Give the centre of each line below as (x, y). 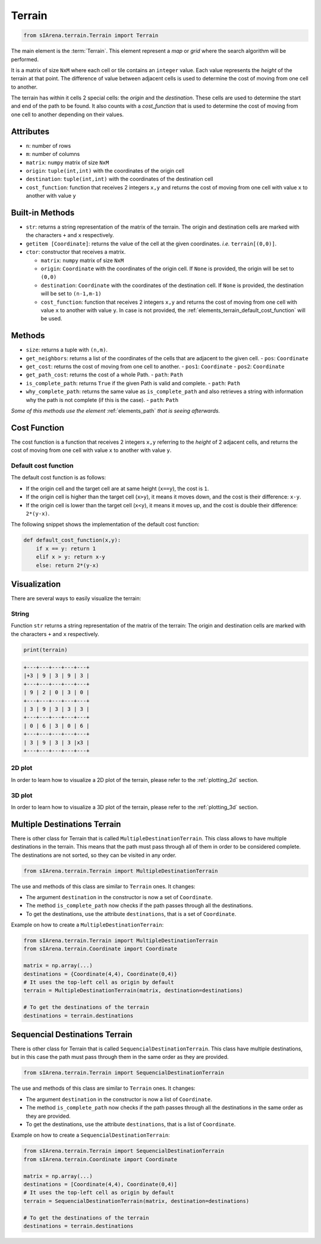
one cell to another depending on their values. (67, 114)
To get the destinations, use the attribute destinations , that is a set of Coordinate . (131, 913)
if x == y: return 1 (66, 548)
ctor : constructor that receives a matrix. (76, 252)
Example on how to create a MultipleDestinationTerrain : (87, 925)
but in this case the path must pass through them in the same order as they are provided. (120, 1057)
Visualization (36, 584)
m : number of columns (53, 154)
